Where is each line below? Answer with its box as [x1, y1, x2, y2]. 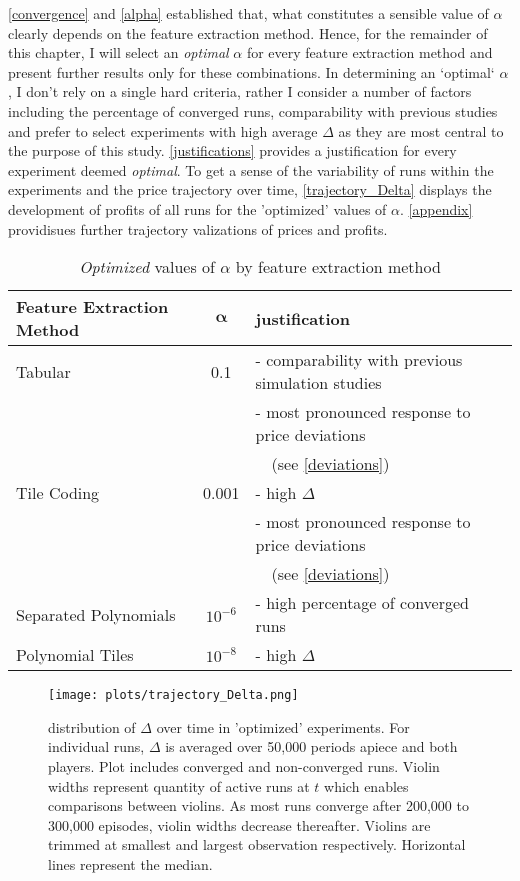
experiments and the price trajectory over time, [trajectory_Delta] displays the [8, 179, 492, 200]
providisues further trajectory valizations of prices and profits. [8, 218, 388, 239]
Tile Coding [16, 481, 100, 505]
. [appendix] [400, 198, 473, 219]
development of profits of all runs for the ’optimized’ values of [8, 198, 387, 219]
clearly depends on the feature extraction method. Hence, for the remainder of [8, 22, 488, 43]
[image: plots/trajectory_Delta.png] [48, 688, 299, 703]
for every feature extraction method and [246, 42, 493, 63]
